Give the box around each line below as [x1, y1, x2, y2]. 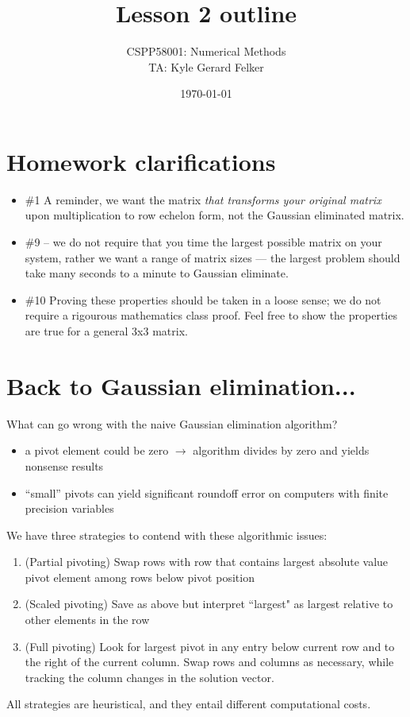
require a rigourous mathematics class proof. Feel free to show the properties [25, 307, 397, 324]
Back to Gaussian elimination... [6, 369, 356, 401]
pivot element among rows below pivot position [25, 568, 255, 585]
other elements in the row [25, 611, 150, 628]
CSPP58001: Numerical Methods [126, 43, 286, 60]
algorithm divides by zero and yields [193, 442, 370, 459]
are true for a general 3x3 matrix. [25, 323, 188, 339]
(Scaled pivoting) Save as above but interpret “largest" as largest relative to [25, 595, 393, 612]
